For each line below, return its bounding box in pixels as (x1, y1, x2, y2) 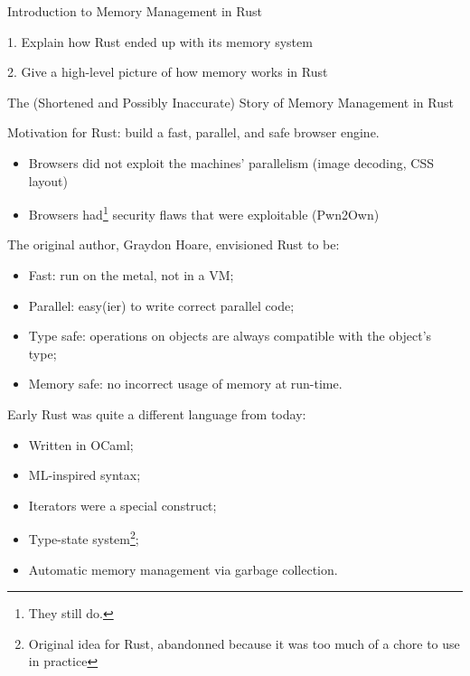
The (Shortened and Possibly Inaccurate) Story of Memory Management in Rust (7, 92, 454, 111)
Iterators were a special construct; (28, 495, 217, 514)
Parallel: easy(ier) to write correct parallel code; (28, 296, 295, 315)
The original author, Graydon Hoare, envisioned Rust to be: (7, 235, 340, 254)
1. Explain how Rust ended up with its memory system (7, 32, 313, 51)
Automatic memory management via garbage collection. (28, 559, 338, 578)
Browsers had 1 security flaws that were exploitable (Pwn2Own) (28, 202, 380, 223)
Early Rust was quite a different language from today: (7, 404, 306, 423)
